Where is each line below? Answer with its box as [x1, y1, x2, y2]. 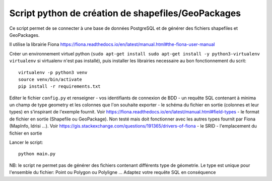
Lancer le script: [9, 139, 43, 146]
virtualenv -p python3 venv [18, 70, 88, 75]
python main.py [18, 151, 56, 157]
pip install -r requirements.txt [18, 84, 101, 89]
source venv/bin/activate [18, 76, 83, 82]
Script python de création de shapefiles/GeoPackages [9, 8, 241, 19]
